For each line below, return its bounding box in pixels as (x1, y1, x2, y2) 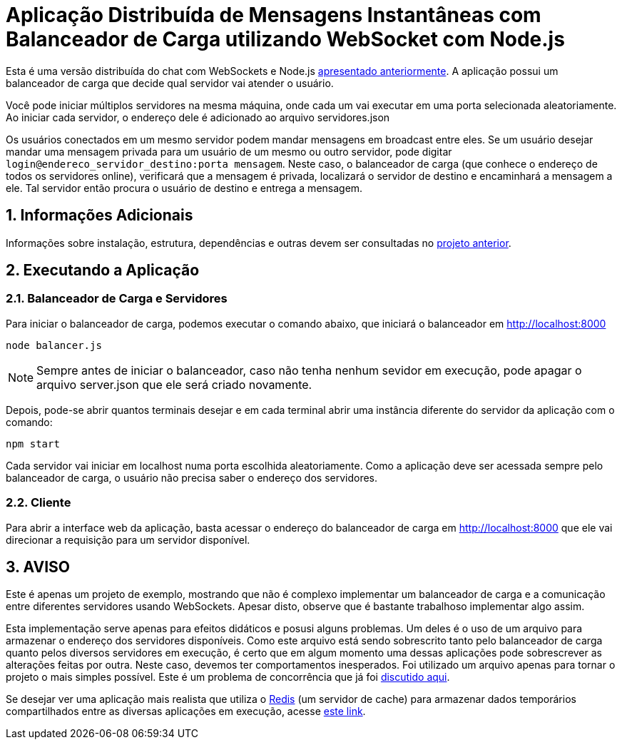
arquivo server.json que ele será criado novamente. (36, 377, 312, 392)
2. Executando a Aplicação (6, 261, 200, 280)
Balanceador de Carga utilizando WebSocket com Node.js (6, 27, 565, 51)
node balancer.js (6, 339, 102, 351)
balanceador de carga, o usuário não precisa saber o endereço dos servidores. (6, 471, 378, 484)
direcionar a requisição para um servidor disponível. (6, 533, 250, 546)
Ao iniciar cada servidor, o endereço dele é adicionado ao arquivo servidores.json (6, 111, 390, 123)
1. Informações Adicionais (6, 206, 193, 225)
